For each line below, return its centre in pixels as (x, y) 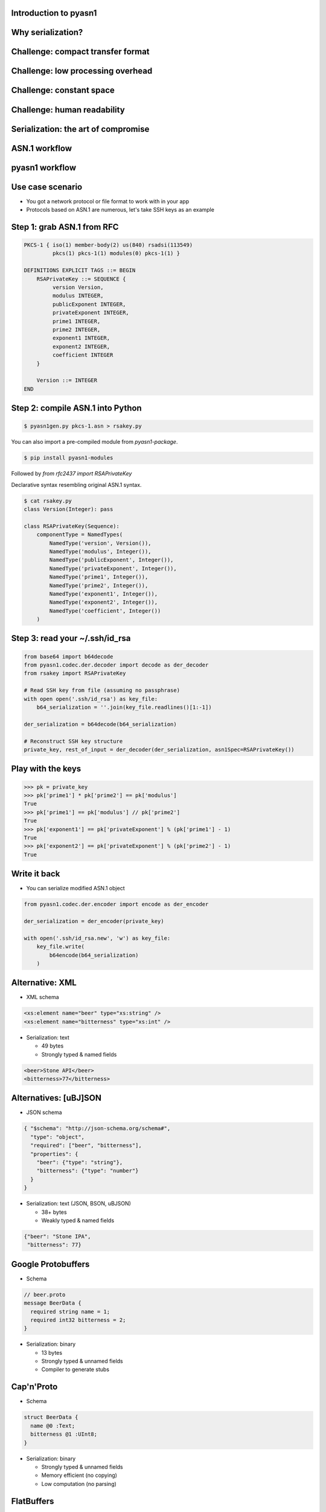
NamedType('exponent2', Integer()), (104, 602)
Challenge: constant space (63, 90)
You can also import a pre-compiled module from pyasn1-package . (94, 442)
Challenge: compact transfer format (81, 52)
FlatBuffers (33, 1501)
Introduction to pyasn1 (54, 13)
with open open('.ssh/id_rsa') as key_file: (91, 699)
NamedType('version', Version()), (100, 543)
